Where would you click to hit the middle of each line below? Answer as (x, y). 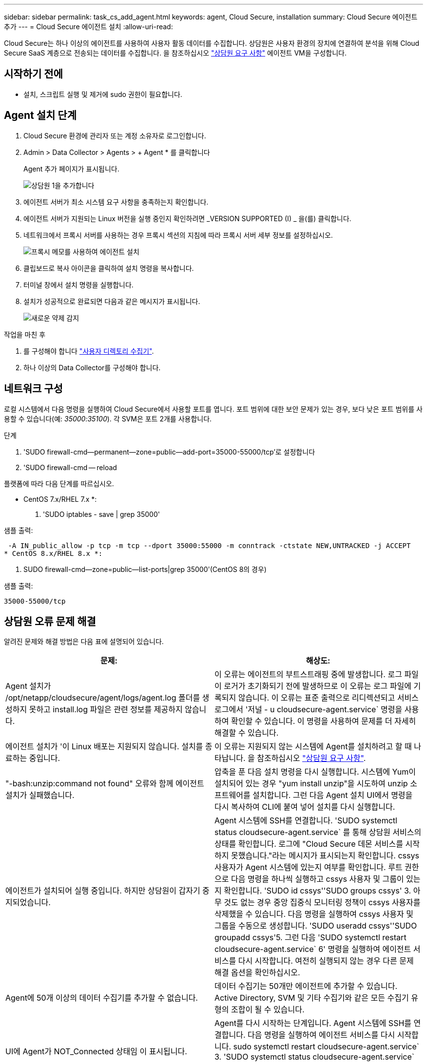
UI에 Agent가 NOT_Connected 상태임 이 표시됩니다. (96, 1052)
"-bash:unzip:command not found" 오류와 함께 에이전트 (105, 784)
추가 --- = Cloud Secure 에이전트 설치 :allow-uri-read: (88, 27)
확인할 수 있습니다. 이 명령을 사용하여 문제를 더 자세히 (323, 721)
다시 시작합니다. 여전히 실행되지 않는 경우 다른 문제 (326, 961)
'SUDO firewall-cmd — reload (70, 467)
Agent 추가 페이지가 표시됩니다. (71, 169)
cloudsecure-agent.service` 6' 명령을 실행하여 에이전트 (313, 949)
